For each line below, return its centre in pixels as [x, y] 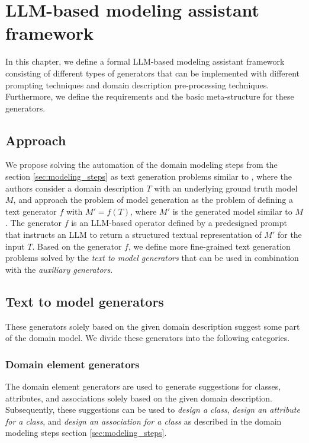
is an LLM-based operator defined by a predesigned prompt [179, 223]
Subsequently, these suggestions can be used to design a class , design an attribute [153, 409]
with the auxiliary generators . [59, 269]
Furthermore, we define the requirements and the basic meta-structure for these [150, 96]
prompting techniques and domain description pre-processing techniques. [137, 85]
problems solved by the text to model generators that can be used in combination [152, 258]
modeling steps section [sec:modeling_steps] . [86, 433]
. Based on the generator [77, 246]
